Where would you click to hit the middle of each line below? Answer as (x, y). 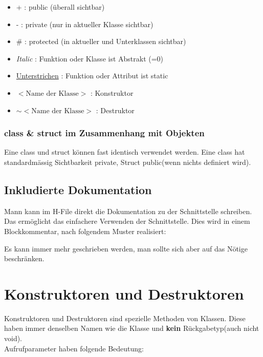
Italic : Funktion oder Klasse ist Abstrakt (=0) (90, 58)
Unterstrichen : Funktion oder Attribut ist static (92, 76)
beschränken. (24, 258)
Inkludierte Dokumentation (78, 189)
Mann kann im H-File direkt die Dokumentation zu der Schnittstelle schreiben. (128, 211)
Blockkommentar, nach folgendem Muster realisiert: (85, 231)
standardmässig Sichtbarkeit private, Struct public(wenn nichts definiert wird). (128, 162)
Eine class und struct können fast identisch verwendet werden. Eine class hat (125, 152)
